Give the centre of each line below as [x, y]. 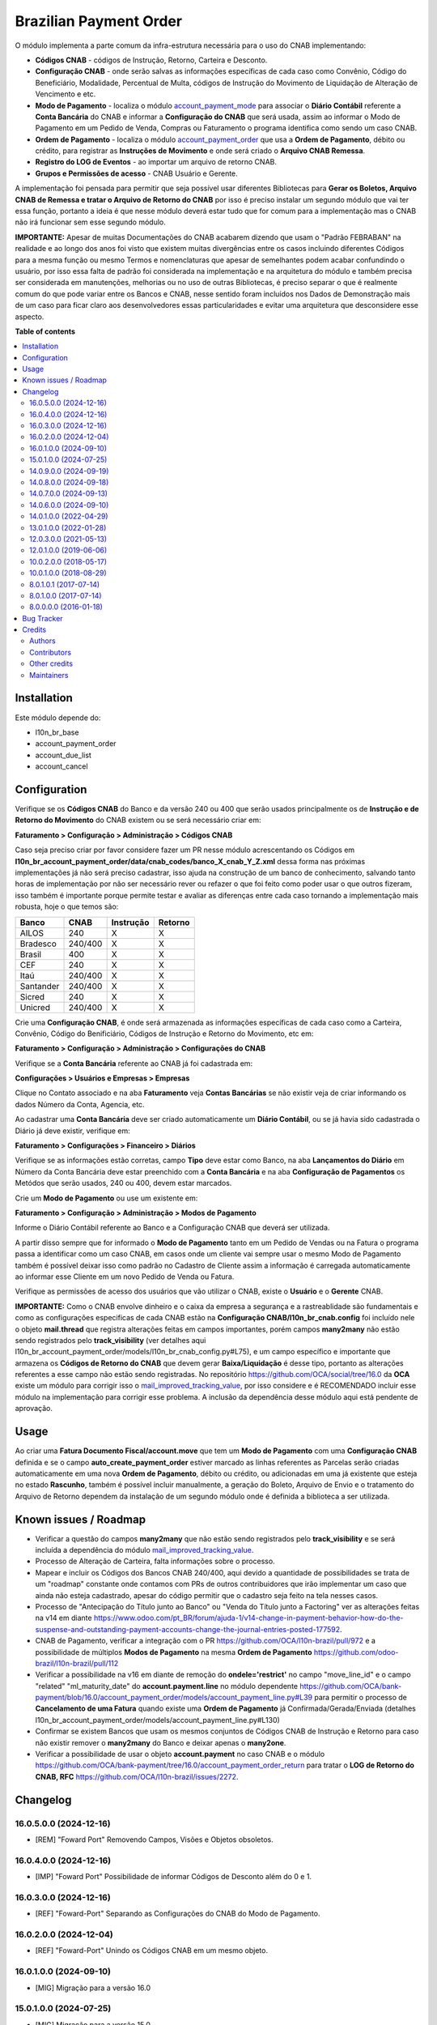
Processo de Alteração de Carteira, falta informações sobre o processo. [155, 1561]
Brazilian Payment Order [98, 21]
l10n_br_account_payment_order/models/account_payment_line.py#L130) [158, 1720]
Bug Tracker [43, 618]
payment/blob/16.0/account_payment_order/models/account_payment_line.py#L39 [174, 1698]
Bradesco [38, 944]
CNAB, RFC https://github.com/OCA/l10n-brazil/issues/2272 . [137, 1776]
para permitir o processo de [361, 1698]
